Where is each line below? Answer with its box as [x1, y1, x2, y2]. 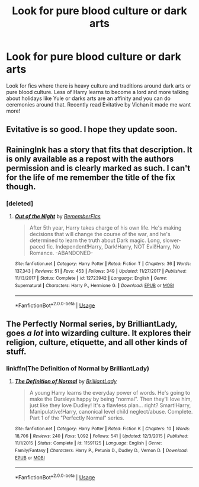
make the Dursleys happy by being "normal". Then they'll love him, [29, 395, 192, 402]
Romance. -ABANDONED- [29, 250, 94, 257]
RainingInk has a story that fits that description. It [6, 144, 192, 154]
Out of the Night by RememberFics [14, 213, 101, 220]
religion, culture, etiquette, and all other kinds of [6, 337, 188, 347]
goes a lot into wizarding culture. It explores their [6, 328, 191, 338]
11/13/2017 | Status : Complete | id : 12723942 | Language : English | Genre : [14, 275, 168, 282]
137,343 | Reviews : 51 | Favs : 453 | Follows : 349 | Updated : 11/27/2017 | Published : [14, 268, 187, 274]
